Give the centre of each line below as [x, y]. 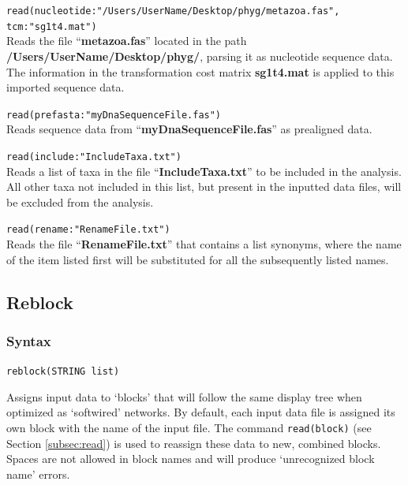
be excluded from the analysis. [80, 201]
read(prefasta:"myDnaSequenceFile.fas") [114, 115]
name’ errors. [38, 474]
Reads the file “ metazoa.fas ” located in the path [127, 41]
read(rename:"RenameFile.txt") [88, 230]
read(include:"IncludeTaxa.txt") [94, 157]
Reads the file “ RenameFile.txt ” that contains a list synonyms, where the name [204, 244]
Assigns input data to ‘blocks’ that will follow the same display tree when [184, 396]
